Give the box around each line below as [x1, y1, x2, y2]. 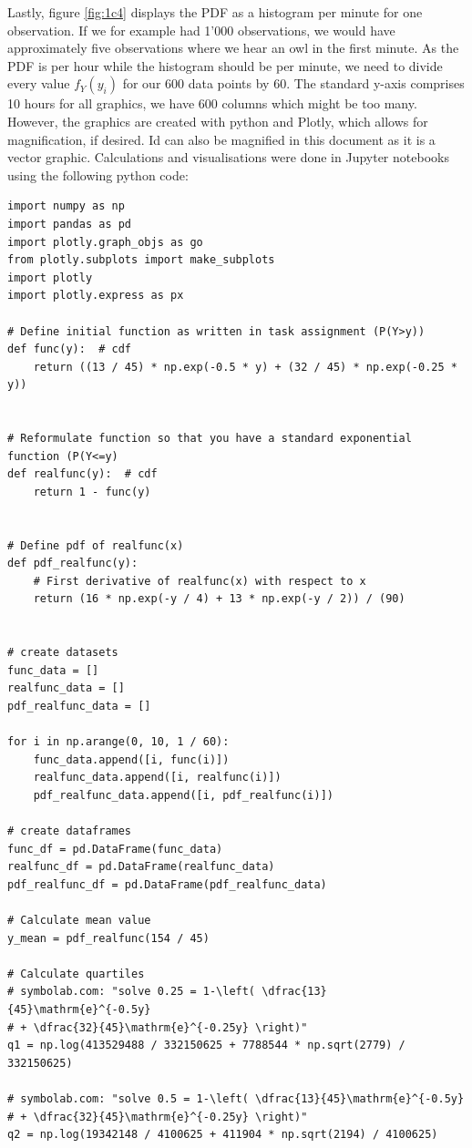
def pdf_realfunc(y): [7, 557, 139, 570]
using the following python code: [7, 165, 189, 184]
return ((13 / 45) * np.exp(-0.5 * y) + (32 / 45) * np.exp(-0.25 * [33, 360, 457, 374]
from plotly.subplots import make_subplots [7, 253, 275, 267]
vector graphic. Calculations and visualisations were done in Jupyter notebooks [7, 148, 449, 167]
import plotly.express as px [7, 289, 184, 302]
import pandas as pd [7, 217, 132, 231]
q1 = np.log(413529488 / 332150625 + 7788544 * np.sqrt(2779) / [7, 1039, 405, 1052]
